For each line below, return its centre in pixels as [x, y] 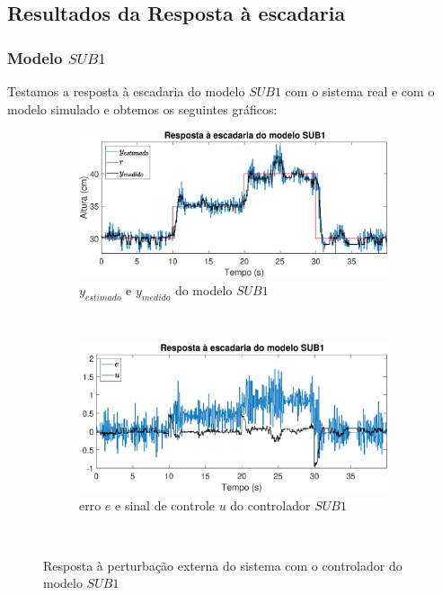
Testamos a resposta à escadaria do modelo [126, 91]
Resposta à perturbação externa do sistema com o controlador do [223, 565]
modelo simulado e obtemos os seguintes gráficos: [142, 108]
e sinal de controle [165, 505]
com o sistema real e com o [360, 91]
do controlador [270, 505]
